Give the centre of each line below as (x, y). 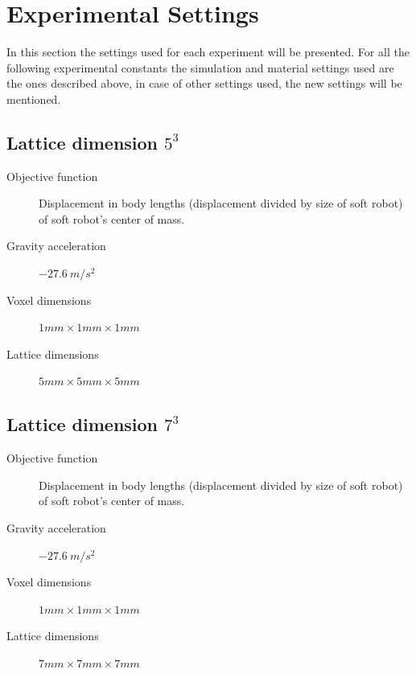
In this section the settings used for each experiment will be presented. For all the (208, 52)
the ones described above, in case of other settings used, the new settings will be (204, 83)
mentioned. (34, 99)
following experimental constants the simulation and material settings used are (200, 67)
